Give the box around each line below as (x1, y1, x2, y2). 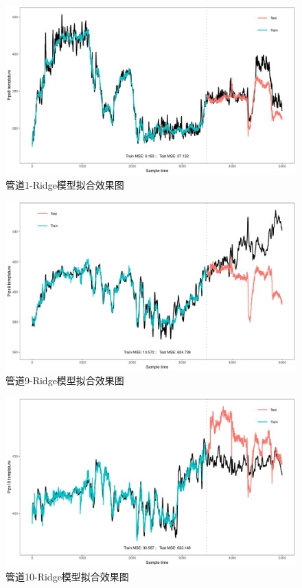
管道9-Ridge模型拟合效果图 (5, 373, 124, 388)
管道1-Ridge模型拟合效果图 (5, 177, 124, 191)
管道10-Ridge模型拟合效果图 (5, 569, 129, 583)
